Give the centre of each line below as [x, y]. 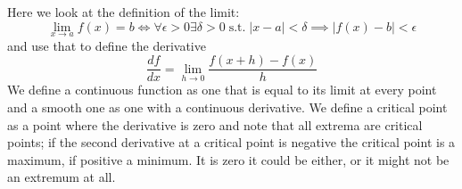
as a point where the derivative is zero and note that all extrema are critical [215, 124]
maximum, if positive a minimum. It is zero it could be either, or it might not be [228, 159]
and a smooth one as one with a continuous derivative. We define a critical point [227, 107]
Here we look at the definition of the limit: [124, 12]
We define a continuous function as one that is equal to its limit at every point [222, 90]
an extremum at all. [62, 177]
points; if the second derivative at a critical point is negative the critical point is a [231, 142]
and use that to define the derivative [107, 45]
